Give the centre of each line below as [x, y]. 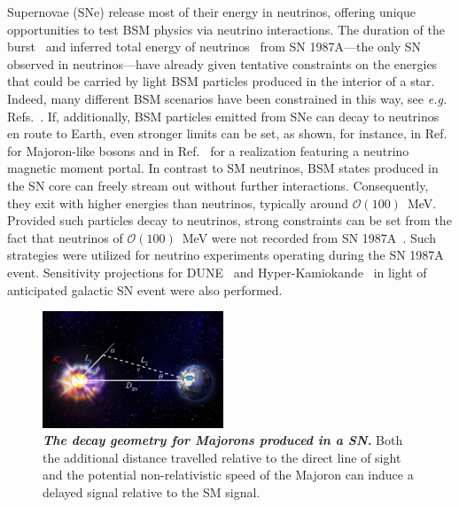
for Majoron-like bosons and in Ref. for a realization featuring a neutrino [208, 150]
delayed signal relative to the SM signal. [152, 492]
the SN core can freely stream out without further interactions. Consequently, [218, 185]
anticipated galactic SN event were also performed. [145, 289]
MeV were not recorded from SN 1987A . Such [309, 237]
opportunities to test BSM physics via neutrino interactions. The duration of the [226, 29]
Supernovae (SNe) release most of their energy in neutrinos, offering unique [211, 12]
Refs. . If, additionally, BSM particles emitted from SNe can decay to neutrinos [223, 116]
